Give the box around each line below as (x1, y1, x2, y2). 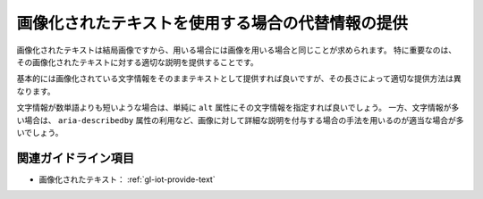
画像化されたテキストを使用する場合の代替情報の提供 (16, 13, 409, 33)
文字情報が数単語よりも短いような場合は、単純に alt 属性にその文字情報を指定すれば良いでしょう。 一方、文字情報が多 (16, 103, 460, 113)
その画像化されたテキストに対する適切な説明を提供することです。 (16, 56, 258, 67)
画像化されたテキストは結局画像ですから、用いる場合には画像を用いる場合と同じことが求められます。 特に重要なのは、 (16, 45, 457, 55)
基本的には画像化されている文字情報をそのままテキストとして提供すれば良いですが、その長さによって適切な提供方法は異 (16, 73, 462, 84)
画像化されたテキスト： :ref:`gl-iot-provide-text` (38, 174, 216, 185)
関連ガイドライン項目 (16, 150, 134, 165)
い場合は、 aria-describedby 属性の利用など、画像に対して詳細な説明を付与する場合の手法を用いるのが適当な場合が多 (16, 114, 464, 125)
